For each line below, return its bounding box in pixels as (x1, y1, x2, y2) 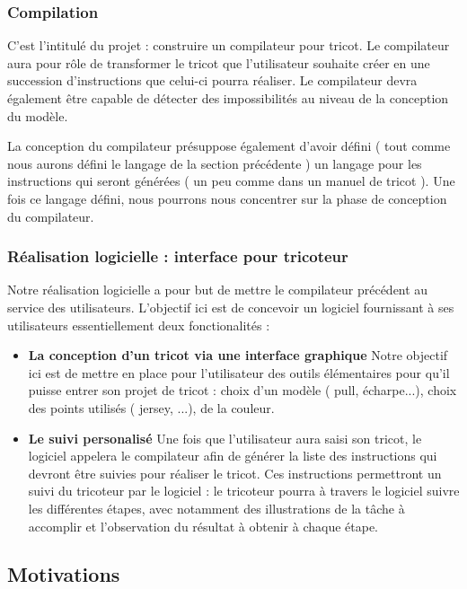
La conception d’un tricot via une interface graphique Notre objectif (28, 346, 448, 365)
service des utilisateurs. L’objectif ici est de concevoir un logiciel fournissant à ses (7, 297, 454, 316)
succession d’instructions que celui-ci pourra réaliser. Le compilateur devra (7, 71, 418, 90)
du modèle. (7, 106, 68, 125)
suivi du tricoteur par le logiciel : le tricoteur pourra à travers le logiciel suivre (28, 481, 460, 500)
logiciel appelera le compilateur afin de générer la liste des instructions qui (28, 446, 437, 465)
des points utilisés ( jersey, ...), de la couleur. (28, 398, 275, 417)
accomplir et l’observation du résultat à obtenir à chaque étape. (28, 516, 378, 535)
